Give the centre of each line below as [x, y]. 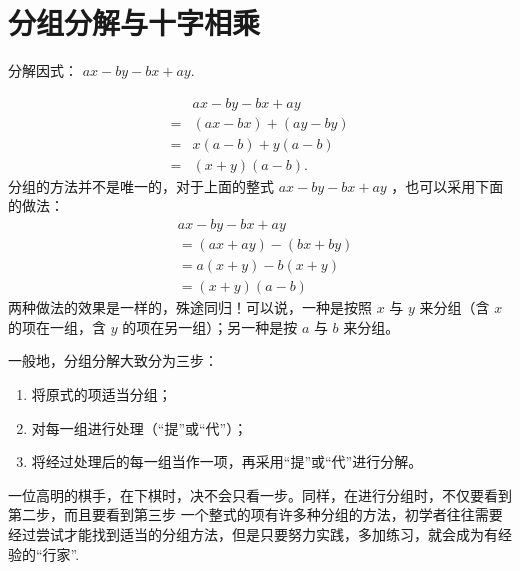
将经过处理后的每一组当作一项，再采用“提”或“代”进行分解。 [227, 461]
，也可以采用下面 [447, 185]
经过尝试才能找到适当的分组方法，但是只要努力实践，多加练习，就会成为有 [253, 533]
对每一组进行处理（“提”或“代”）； [139, 427]
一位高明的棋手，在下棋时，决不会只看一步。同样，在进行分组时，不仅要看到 [260, 494]
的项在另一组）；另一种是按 [210, 326]
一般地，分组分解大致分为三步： [113, 360]
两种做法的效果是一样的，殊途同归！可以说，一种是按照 [190, 307]
